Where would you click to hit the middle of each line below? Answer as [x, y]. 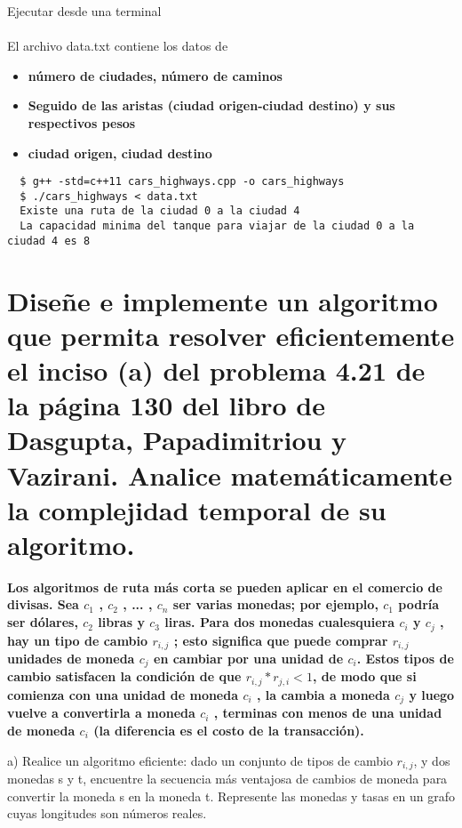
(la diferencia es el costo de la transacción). [229, 730]
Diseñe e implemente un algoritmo [223, 300]
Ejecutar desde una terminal [84, 11]
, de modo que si [364, 676]
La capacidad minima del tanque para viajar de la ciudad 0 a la [217, 226]
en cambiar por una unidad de [249, 658]
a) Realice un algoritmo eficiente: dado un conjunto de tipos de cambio [200, 760]
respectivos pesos [82, 122]
